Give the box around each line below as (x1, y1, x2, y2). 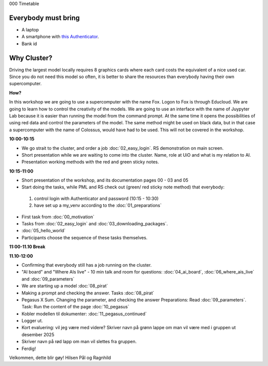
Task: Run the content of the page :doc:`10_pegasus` (21, 304, 130, 310)
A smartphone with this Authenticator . (21, 34, 99, 40)
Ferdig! (21, 346, 36, 352)
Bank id (21, 40, 37, 47)
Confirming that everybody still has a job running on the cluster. (21, 262, 152, 268)
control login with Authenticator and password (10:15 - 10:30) (34, 195, 159, 201)
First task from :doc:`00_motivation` (21, 214, 95, 220)
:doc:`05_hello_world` (21, 228, 66, 234)
